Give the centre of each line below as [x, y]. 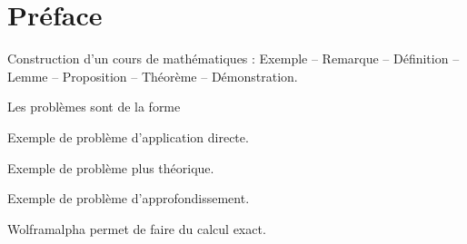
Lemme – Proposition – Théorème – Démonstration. [153, 76]
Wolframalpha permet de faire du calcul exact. [137, 228]
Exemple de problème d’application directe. [128, 137]
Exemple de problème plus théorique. [111, 167]
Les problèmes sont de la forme [94, 107]
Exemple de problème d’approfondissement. [129, 198]
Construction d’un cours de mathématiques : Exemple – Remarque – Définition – [233, 59]
